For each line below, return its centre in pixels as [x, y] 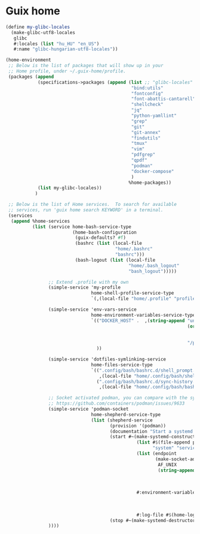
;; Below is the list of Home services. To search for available [93, 205]
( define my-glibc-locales [38, 27]
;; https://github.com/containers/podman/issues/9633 [116, 403]
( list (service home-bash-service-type [82, 227]
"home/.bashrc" [134, 249]
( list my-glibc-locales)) [70, 188]
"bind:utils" [147, 88]
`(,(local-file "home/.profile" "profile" [144, 299]
